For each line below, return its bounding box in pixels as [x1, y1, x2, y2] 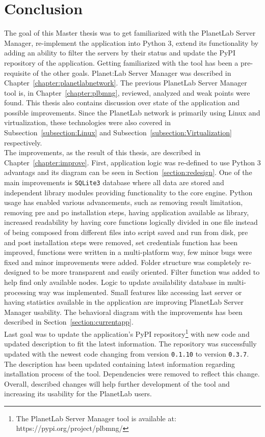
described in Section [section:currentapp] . [4, 316, 134, 327]
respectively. [4, 137, 42, 148]
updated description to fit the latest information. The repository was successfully [4, 338, 257, 349]
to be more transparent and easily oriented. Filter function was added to [33, 267, 260, 277]
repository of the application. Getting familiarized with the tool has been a [4, 57, 238, 68]
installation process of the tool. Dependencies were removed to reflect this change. [4, 368, 260, 379]
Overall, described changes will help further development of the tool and [4, 378, 230, 389]
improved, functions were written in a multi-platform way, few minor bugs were [4, 247, 252, 257]
